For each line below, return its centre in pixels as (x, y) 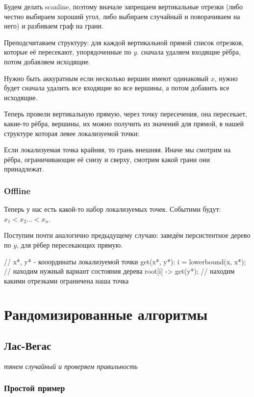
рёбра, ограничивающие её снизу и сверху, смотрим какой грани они (107, 159)
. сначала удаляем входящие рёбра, (189, 52)
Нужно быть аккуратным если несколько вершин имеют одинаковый (106, 78)
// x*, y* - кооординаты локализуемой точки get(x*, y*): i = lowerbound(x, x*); (125, 261)
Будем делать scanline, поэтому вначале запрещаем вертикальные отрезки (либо (123, 6)
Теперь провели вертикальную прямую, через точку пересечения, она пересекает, (126, 114)
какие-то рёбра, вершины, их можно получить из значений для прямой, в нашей (124, 123)
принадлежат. (24, 169)
